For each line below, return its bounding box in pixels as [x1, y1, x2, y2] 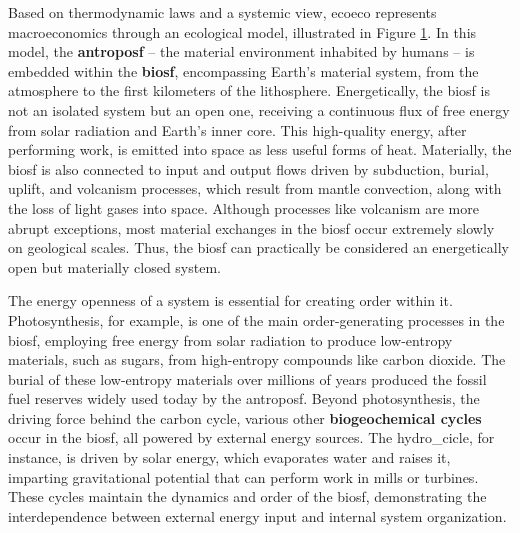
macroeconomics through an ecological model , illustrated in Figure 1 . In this [8, 21, 477, 42]
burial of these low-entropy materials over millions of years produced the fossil [8, 368, 487, 389]
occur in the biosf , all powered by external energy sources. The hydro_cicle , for [8, 427, 495, 448]
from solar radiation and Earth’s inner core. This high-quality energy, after [8, 119, 467, 140]
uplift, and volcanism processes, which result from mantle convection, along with [8, 178, 502, 199]
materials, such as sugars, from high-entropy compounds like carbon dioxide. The [8, 349, 506, 370]
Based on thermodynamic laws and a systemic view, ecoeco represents [8, 2, 437, 22]
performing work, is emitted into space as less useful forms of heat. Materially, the [8, 139, 512, 160]
